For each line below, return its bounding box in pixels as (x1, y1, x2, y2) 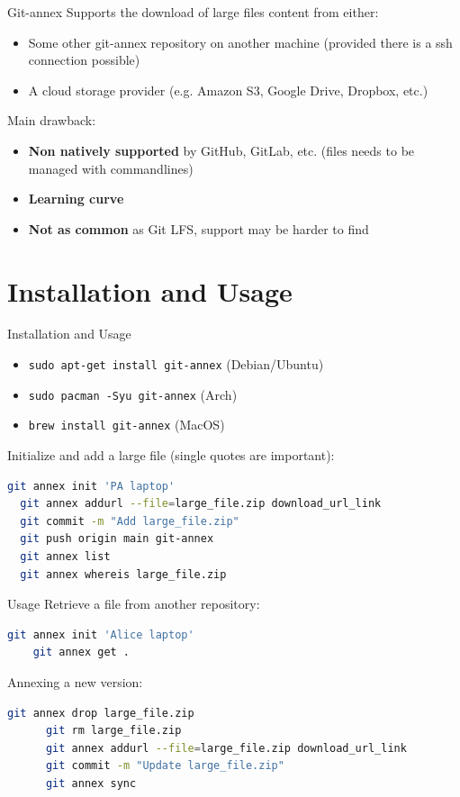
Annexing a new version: (7, 672, 143, 691)
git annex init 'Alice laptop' (7, 628, 194, 641)
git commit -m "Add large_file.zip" (20, 514, 239, 528)
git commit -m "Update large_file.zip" (45, 759, 284, 773)
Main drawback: (7, 111, 96, 130)
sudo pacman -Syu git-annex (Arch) (28, 385, 238, 403)
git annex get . (32, 646, 131, 659)
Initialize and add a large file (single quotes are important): (7, 446, 335, 465)
